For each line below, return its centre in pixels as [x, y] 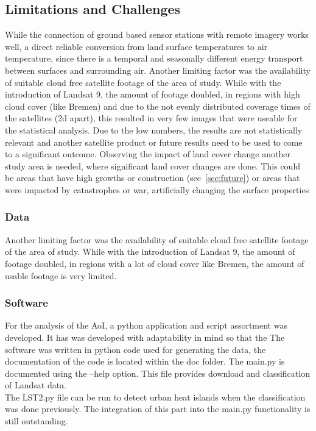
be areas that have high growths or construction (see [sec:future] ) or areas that [153, 178]
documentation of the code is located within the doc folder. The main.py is [145, 361]
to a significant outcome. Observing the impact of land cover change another [148, 154]
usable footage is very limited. [61, 275]
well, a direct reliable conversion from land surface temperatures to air [136, 46]
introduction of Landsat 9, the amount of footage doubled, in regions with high [153, 94]
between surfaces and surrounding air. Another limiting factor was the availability [158, 70]
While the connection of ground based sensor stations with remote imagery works [157, 34]
